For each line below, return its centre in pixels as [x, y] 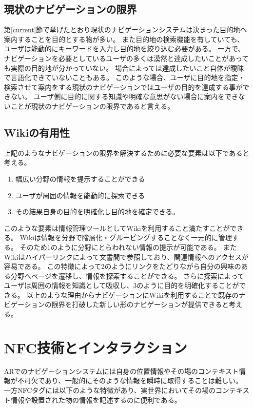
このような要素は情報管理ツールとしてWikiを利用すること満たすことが [117, 228]
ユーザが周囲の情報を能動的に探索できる [80, 195]
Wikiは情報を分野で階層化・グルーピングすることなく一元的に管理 [126, 237]
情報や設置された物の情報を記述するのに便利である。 [96, 399]
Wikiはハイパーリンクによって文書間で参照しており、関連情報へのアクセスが [126, 256]
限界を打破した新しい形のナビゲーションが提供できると [140, 304]
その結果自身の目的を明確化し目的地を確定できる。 [97, 212]
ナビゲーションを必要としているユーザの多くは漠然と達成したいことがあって [126, 58]
